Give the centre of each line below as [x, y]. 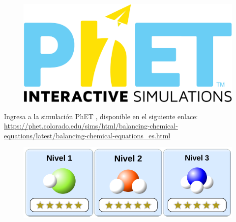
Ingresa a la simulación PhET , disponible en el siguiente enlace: [101, 116]
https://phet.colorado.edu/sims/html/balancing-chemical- [91, 126]
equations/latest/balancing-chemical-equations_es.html [87, 135]
